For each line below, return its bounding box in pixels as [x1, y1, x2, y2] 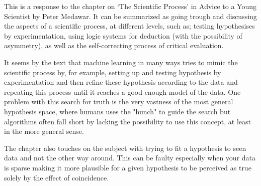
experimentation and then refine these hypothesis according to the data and [4, 77, 238, 87]
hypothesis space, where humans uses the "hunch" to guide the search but [4, 106, 231, 116]
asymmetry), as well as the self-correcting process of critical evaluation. [4, 40, 224, 51]
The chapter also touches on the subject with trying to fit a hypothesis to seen [4, 142, 246, 153]
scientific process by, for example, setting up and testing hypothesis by [4, 67, 221, 77]
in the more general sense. [4, 126, 84, 136]
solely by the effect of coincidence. [4, 172, 109, 182]
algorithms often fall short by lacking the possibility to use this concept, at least [4, 116, 251, 126]
